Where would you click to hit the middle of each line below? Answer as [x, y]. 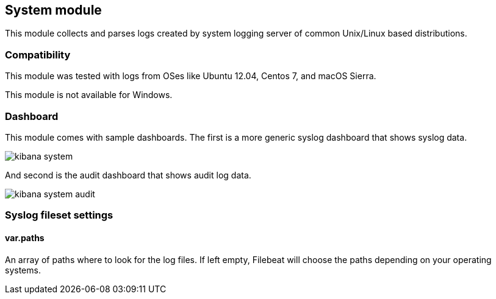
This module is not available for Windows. [89, 95]
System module [53, 10]
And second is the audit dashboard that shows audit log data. [128, 175]
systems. [23, 270]
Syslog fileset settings [59, 215]
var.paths [25, 237]
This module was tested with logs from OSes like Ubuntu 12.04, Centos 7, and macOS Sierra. [191, 76]
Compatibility [38, 55]
